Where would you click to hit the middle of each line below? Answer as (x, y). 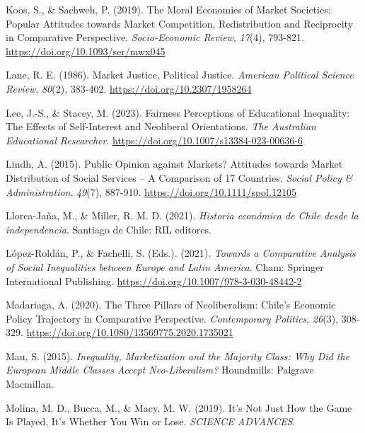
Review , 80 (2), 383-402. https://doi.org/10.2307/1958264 (129, 88)
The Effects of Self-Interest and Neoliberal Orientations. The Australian (161, 126)
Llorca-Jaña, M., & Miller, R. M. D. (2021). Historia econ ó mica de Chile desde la (182, 215)
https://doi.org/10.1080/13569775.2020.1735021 (130, 332)
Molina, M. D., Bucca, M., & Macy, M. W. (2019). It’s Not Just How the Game (179, 407)
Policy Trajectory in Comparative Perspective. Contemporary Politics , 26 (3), (172, 318)
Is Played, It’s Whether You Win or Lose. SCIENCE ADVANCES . (151, 421)
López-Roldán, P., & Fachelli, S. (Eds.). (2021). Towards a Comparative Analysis (181, 253)
